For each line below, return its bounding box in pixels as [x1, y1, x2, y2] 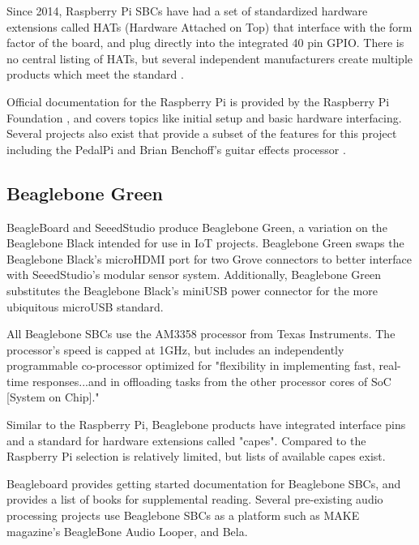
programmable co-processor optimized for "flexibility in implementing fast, [6, 357, 375, 374]
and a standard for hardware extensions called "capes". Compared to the [6, 431, 366, 448]
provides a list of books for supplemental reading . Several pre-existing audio [6, 491, 383, 508]
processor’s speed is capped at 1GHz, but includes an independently [6, 341, 344, 358]
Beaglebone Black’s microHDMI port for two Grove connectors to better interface [6, 250, 413, 267]
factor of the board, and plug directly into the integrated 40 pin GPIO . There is [6, 34, 404, 51]
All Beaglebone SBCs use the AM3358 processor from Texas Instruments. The [6, 325, 395, 342]
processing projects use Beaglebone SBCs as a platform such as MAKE [6, 507, 360, 524]
